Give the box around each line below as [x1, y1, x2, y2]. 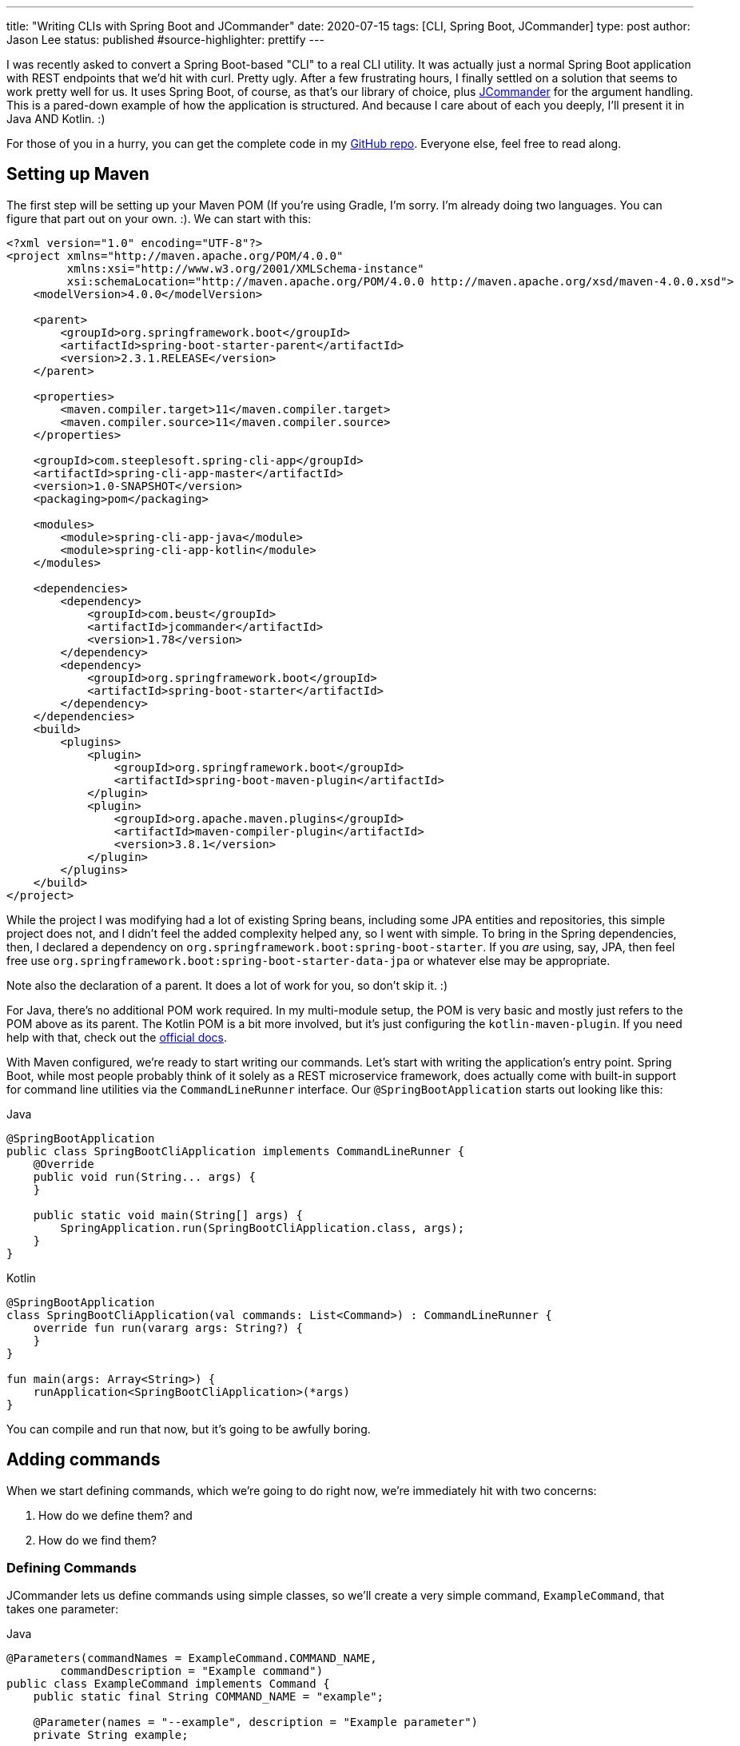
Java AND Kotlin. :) [6, 112, 105, 126]
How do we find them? [38, 1533, 157, 1547]
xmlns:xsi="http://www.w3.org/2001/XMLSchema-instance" [66, 261, 424, 275]
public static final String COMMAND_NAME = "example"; [33, 1690, 384, 1704]
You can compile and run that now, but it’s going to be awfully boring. [6, 1421, 371, 1436]
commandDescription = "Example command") [60, 1664, 324, 1678]
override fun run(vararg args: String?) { [33, 1321, 303, 1334]
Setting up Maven [6, 164, 149, 185]
